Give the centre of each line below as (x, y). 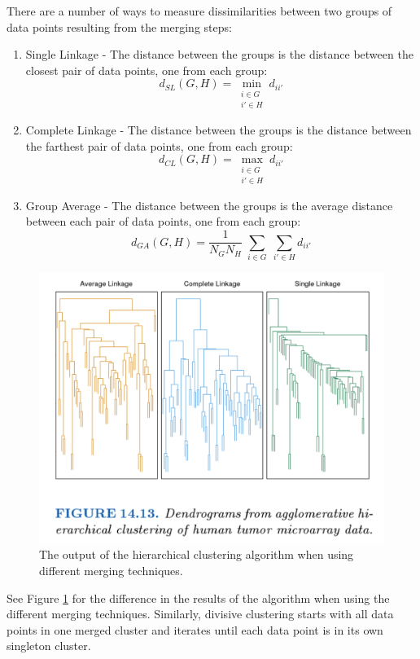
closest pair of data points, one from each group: (147, 70)
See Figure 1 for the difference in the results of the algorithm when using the (198, 597)
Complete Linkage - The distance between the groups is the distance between (219, 130)
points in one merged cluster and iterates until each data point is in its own (195, 629)
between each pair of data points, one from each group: (163, 221)
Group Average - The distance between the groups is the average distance (209, 205)
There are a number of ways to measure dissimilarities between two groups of (199, 11)
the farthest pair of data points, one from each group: (159, 145)
